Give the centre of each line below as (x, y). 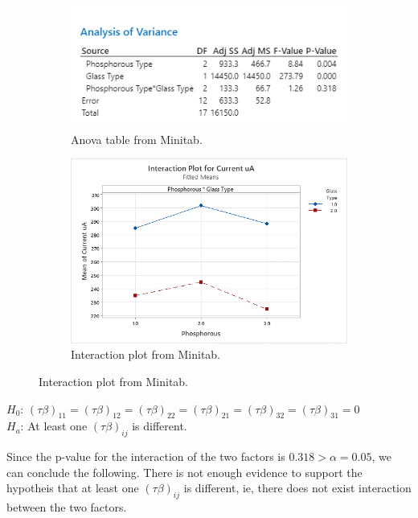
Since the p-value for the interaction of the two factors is (146, 456)
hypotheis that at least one (73, 488)
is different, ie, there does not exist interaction (297, 488)
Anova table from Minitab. (137, 139)
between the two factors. (67, 507)
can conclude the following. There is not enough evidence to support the (184, 472)
